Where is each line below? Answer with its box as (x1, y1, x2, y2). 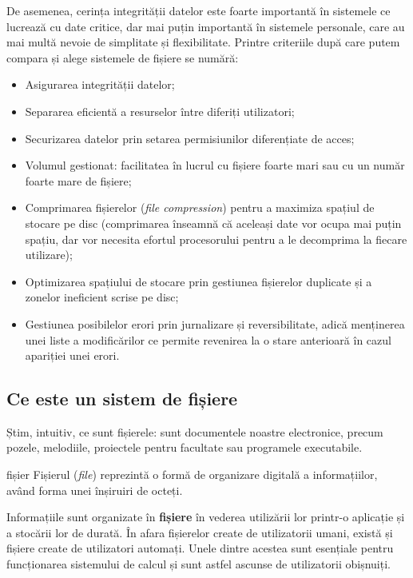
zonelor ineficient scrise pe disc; (25, 289, 179, 305)
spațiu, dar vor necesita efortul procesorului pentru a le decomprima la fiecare (25, 230, 407, 247)
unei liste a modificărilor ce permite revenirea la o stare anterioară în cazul (25, 331, 391, 348)
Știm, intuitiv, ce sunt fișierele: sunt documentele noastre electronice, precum (6, 423, 383, 440)
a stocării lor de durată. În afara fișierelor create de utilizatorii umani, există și (6, 524, 393, 540)
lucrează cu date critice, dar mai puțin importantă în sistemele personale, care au (6, 18, 405, 34)
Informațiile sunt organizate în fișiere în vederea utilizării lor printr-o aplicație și (6, 508, 405, 525)
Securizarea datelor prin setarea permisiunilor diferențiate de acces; (25, 130, 355, 146)
